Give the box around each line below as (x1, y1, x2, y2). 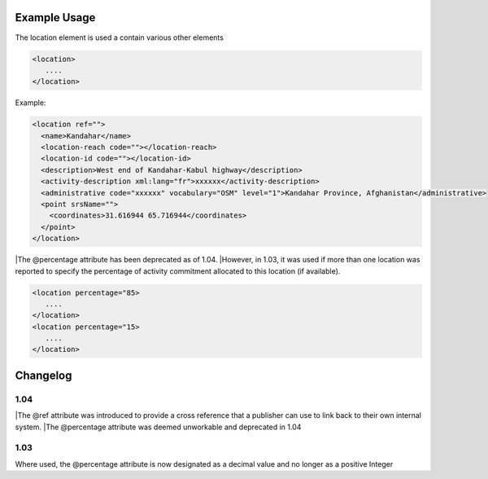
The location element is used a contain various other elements (15, 33, 224, 42)
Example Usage (15, 11, 96, 24)
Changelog (15, 368, 72, 382)
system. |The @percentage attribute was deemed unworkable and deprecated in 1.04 (15, 422, 302, 432)
